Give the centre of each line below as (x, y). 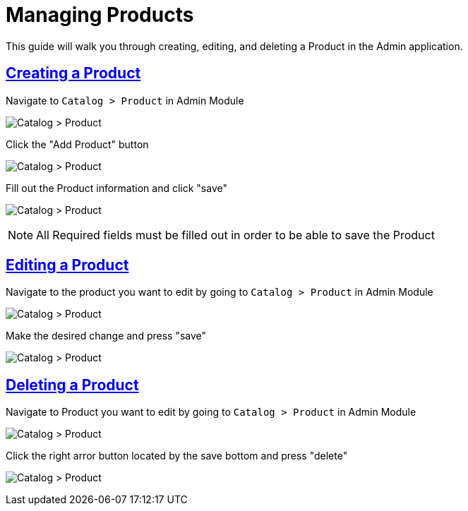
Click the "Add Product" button (77, 144)
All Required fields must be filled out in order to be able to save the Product (235, 235)
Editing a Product (67, 265)
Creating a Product (73, 73)
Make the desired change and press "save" (106, 336)
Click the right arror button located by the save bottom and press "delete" (177, 456)
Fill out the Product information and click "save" (116, 188)
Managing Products (100, 15)
